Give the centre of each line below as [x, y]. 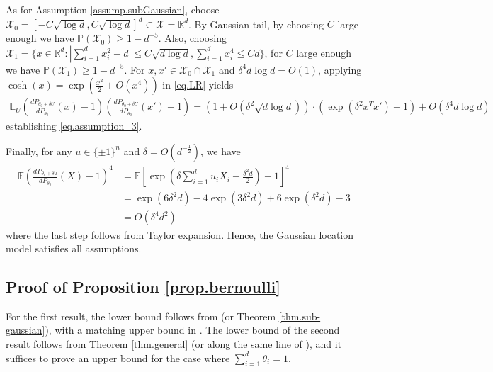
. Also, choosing [192, 38]
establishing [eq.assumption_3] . [74, 126]
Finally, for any [39, 151]
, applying [340, 69]
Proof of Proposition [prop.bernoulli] [143, 287]
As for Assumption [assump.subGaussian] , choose [113, 9]
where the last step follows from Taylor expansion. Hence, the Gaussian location [180, 234]
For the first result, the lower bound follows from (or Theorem [141, 316]
